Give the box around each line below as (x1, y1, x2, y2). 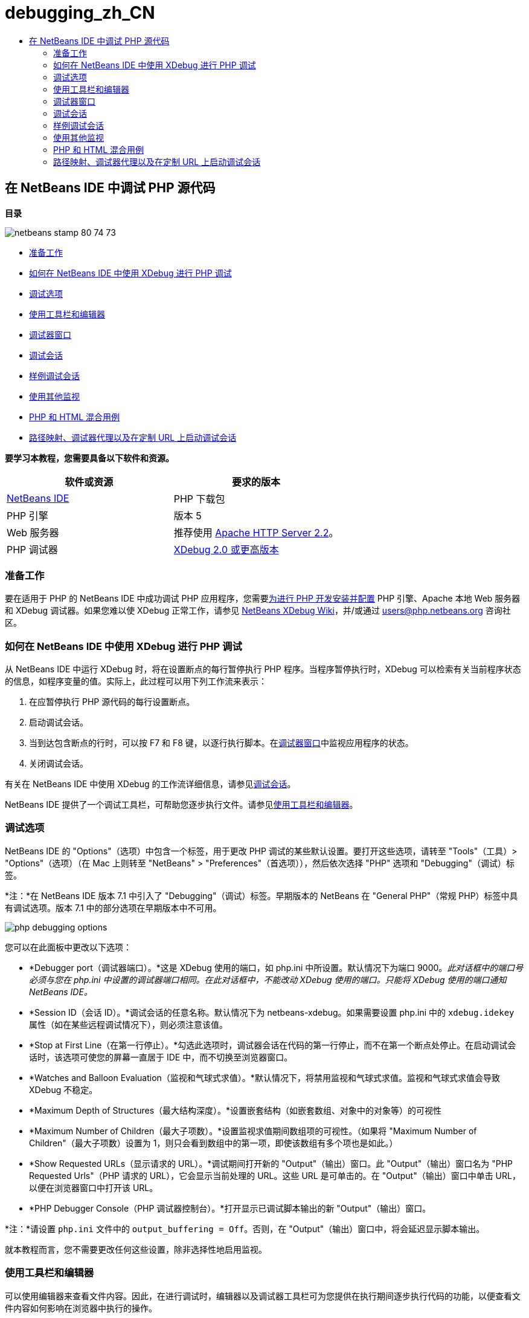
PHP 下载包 (173, 492, 225, 505)
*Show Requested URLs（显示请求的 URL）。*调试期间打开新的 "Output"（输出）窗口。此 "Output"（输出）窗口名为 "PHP (29, 1158, 513, 1169)
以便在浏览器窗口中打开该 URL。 (29, 1182, 158, 1193)
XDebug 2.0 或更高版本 (173, 543, 279, 556)
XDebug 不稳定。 (29, 1084, 98, 1095)
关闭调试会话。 (29, 758, 88, 769)
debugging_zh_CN (5, 2, 155, 23)
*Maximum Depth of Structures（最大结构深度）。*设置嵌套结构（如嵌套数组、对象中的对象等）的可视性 (29, 1105, 442, 1115)
